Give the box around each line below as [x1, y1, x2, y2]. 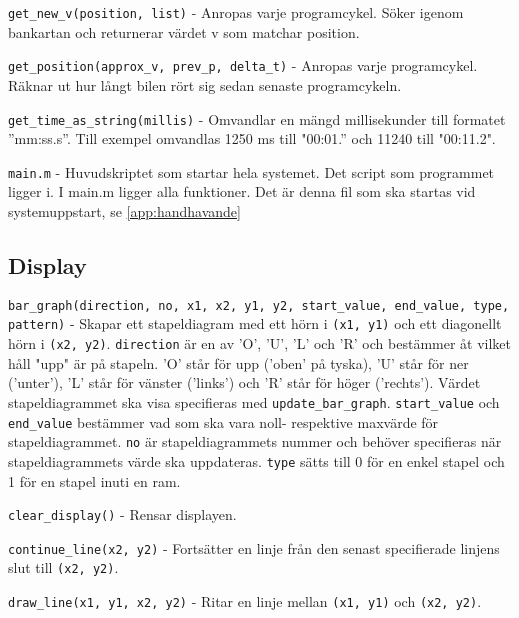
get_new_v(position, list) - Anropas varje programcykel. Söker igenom [8, 2, 464, 22]
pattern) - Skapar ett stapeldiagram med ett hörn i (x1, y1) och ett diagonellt [8, 313, 502, 334]
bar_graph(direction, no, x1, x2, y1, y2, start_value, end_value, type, [8, 298, 510, 313]
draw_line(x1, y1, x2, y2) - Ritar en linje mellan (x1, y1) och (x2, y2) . [8, 591, 482, 612]
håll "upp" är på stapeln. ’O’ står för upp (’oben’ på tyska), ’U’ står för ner [8, 352, 469, 373]
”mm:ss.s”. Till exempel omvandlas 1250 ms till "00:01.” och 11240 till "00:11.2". [8, 128, 496, 149]
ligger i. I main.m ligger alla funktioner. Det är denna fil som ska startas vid [8, 181, 476, 202]
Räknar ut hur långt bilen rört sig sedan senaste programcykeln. [8, 74, 402, 95]
